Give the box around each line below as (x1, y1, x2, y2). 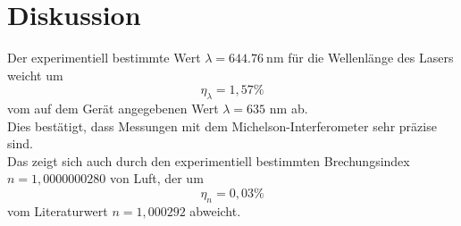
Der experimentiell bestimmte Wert (7, 48, 201, 67)
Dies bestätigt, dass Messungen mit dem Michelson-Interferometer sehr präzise (7, 116, 437, 135)
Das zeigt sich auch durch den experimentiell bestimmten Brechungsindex (7, 151, 410, 170)
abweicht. (189, 201, 241, 220)
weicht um (7, 65, 63, 84)
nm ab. (269, 99, 308, 118)
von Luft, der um (109, 169, 204, 188)
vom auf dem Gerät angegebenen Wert (7, 99, 219, 118)
